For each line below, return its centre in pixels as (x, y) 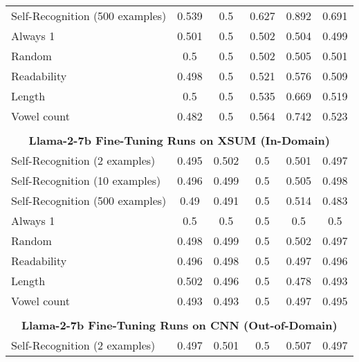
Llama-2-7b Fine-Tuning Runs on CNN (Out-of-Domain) (179, 325)
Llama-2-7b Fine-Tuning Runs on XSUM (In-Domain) (179, 140)
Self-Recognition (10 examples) (86, 180)
